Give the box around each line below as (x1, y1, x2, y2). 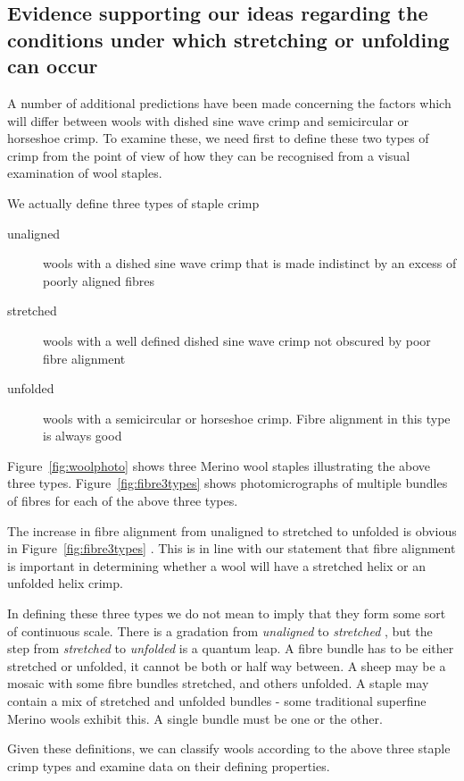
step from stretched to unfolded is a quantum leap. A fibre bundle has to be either (7, 639, 454, 658)
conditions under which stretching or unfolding (7, 25, 450, 53)
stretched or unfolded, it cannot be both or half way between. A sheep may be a (7, 656, 446, 675)
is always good (43, 426, 122, 445)
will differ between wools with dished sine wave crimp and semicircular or (7, 111, 410, 130)
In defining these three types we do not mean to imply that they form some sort (7, 604, 446, 623)
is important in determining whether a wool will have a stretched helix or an (7, 556, 426, 575)
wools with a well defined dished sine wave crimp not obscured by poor (43, 331, 431, 349)
